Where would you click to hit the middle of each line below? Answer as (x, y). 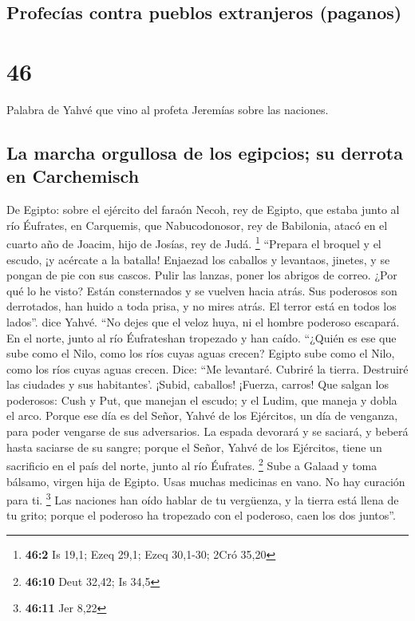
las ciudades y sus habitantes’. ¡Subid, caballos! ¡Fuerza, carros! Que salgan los (198, 384)
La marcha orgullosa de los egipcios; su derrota (205, 152)
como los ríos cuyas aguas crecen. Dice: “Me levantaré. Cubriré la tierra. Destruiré (207, 368)
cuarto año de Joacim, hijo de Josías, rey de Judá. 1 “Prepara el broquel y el (194, 242)
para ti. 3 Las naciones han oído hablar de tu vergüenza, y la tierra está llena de (203, 498)
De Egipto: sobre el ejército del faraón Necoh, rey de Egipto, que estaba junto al (203, 210)
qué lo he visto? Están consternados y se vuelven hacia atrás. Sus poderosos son (202, 290)
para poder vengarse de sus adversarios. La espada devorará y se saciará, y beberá (207, 431)
